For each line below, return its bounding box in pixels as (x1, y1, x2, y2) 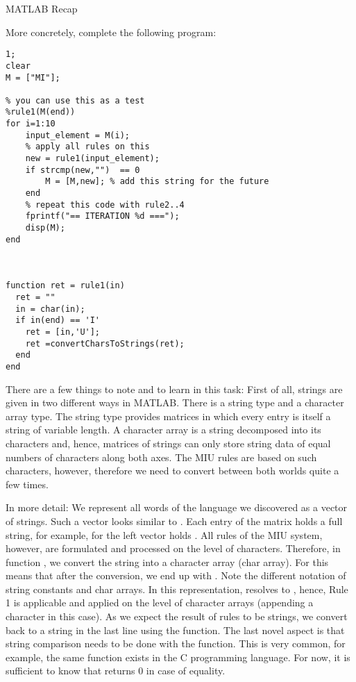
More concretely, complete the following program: (6, 24, 217, 39)
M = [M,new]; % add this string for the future (45, 176, 269, 187)
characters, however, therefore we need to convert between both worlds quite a (6, 463, 339, 478)
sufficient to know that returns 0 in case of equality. (6, 663, 226, 678)
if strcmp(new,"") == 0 (25, 165, 140, 175)
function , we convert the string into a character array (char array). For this (6, 554, 329, 569)
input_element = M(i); (25, 130, 130, 140)
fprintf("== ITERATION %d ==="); (25, 211, 180, 222)
